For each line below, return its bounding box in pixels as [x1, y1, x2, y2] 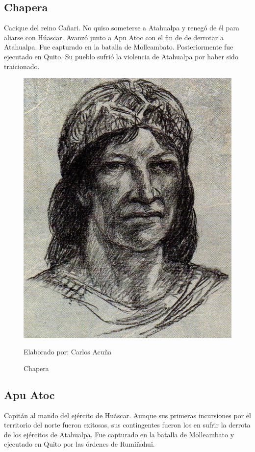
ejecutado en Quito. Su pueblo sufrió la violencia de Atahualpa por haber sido [4, 51, 238, 61]
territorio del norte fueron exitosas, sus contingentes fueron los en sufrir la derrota [4, 420, 251, 430]
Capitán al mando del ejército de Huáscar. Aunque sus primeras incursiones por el [4, 410, 251, 420]
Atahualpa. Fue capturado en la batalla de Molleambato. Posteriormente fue [4, 42, 233, 52]
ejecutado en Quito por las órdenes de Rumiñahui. [4, 439, 155, 449]
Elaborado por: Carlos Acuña [24, 347, 112, 357]
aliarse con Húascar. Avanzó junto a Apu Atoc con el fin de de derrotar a [4, 32, 224, 42]
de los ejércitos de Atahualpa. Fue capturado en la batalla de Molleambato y [4, 429, 234, 439]
